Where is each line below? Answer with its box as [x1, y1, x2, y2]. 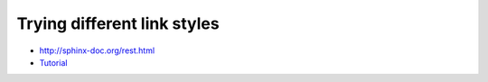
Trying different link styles [16, 14, 221, 33]
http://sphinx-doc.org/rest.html [39, 45, 155, 56]
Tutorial [39, 57, 68, 68]
